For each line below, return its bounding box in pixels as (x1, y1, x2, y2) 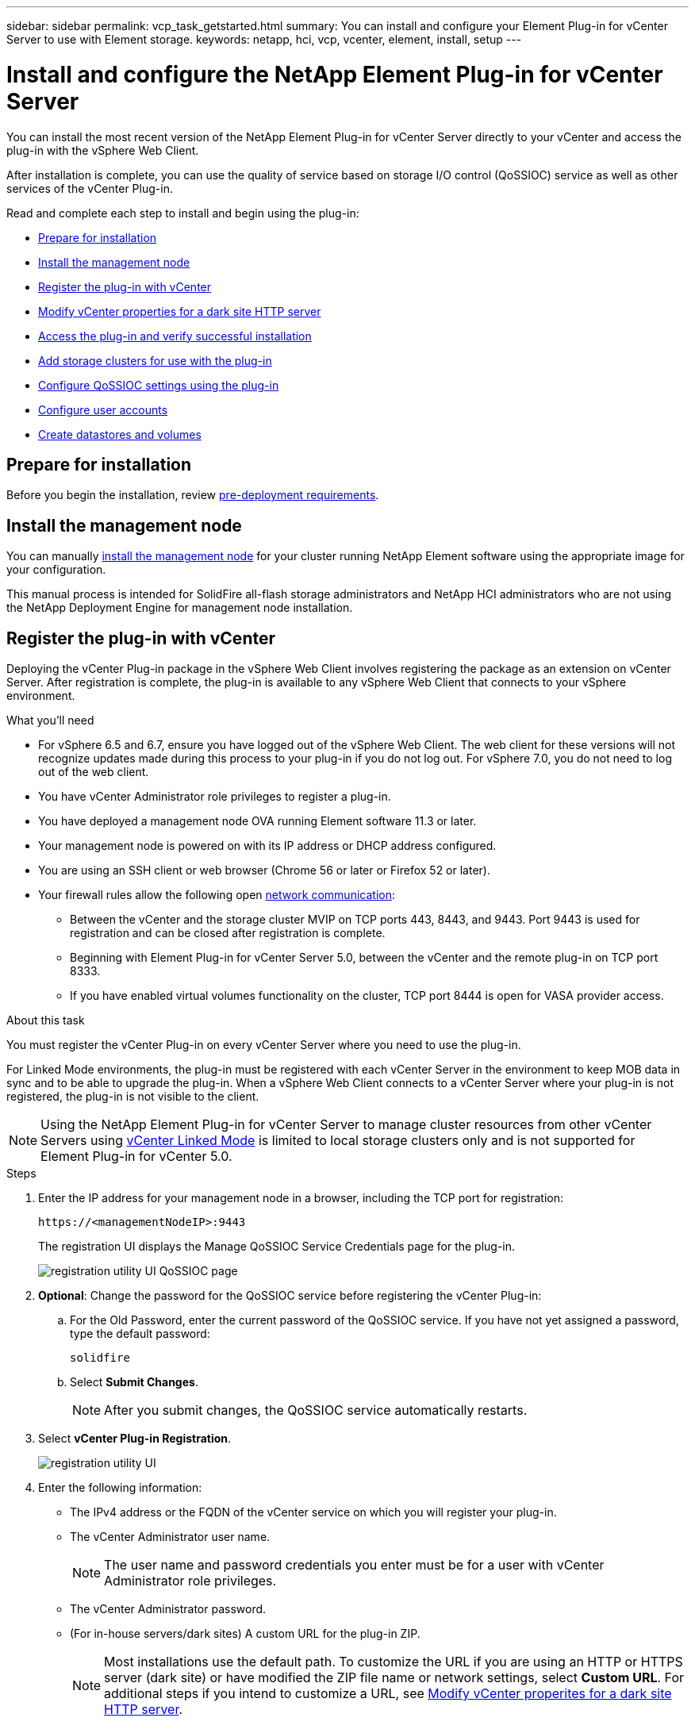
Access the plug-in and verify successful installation (38, 329, 312, 343)
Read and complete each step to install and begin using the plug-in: (6, 206, 359, 220)
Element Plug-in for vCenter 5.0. (40, 1148, 232, 1165)
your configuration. (6, 563, 106, 577)
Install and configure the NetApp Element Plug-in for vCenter (6, 60, 663, 88)
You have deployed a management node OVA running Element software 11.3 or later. (38, 814, 477, 828)
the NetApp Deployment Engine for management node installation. (6, 601, 353, 615)
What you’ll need (6, 713, 94, 728)
